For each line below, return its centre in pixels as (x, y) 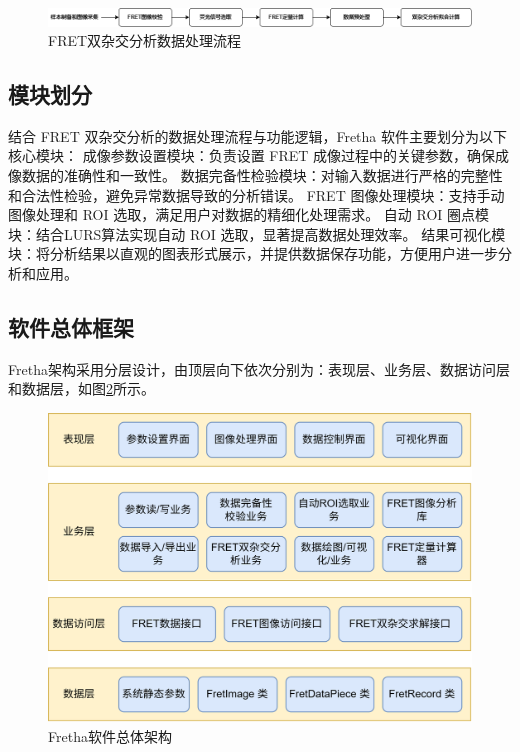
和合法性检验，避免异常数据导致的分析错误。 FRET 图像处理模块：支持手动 (256, 194)
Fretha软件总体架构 (110, 735)
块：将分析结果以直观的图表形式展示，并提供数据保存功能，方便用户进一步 (253, 253)
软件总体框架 (71, 327)
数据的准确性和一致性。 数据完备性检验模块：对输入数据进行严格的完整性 (262, 175)
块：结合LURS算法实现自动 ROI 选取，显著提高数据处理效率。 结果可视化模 (257, 233)
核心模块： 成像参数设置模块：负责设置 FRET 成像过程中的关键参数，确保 (252, 155)
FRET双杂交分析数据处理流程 (145, 40)
